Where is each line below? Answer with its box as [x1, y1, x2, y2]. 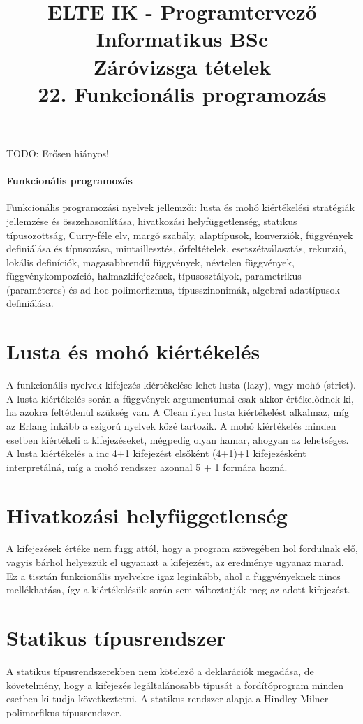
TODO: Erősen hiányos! [6, 145, 109, 160]
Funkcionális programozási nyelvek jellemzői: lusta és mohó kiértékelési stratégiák [6, 200, 355, 215]
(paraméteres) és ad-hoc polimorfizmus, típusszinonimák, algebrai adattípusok [6, 282, 340, 296]
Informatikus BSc [96, 24, 269, 53]
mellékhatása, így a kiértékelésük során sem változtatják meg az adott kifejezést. [6, 582, 350, 597]
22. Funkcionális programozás [38, 79, 327, 108]
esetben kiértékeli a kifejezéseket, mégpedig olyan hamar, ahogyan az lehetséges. [6, 432, 349, 447]
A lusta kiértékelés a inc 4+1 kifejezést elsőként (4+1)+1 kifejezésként [6, 446, 306, 461]
